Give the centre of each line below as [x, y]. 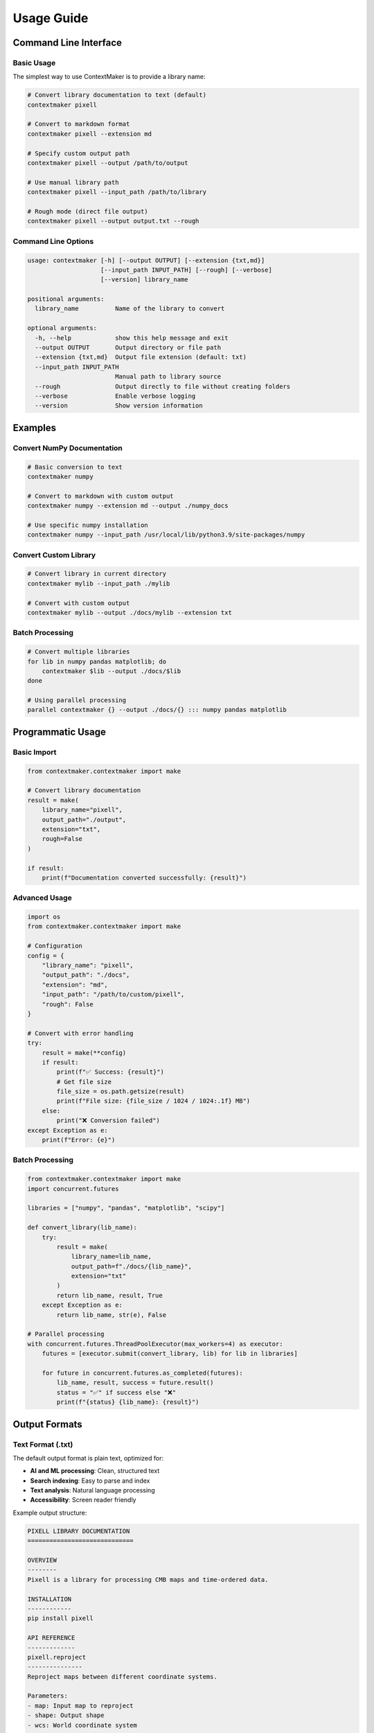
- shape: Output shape [66, 1715]
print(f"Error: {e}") [79, 1140]
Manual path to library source [168, 377]
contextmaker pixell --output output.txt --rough [113, 221]
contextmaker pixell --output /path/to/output [108, 163]
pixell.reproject [57, 1657]
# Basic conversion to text [75, 467]
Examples [35, 427]
